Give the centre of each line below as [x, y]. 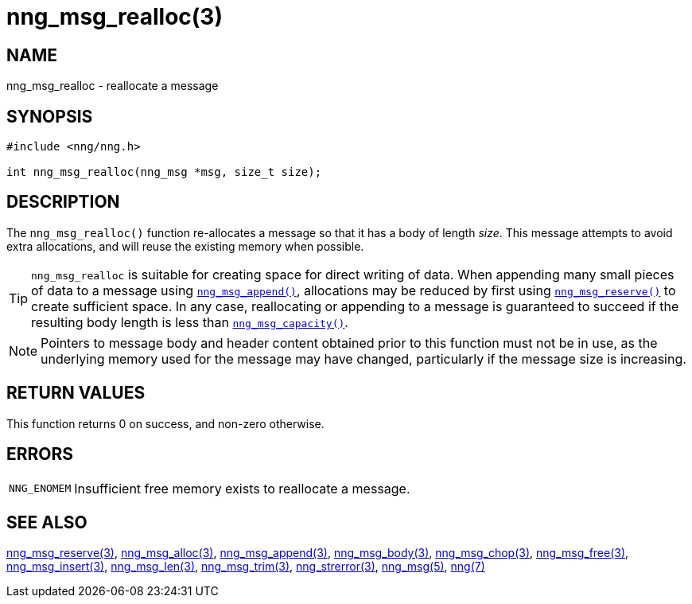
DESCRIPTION [63, 202]
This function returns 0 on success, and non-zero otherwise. [165, 423]
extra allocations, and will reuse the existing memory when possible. [185, 246]
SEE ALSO [47, 522]
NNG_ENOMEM [40, 489]
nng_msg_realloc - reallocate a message [113, 86]
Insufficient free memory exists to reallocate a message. [242, 488]
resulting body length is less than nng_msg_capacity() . [190, 322]
